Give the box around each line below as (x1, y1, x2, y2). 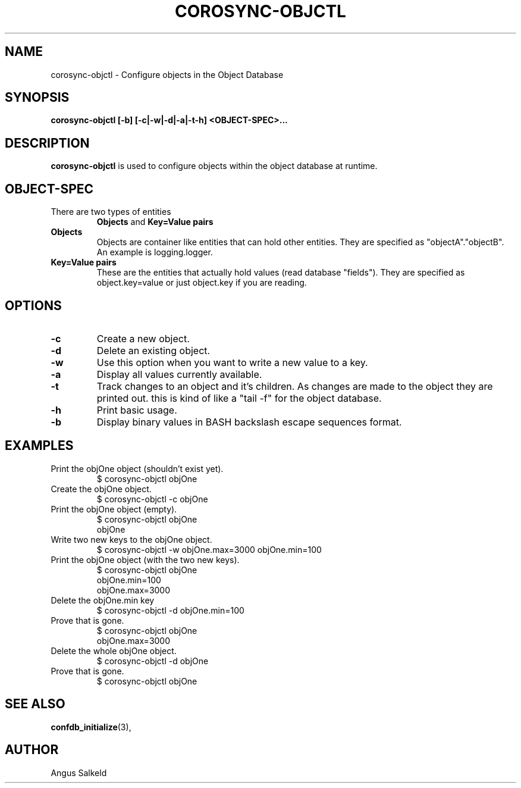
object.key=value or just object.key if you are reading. (96, 277, 307, 288)
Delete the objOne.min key (51, 595, 155, 605)
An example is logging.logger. (96, 247, 213, 258)
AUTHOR (5, 742, 59, 758)
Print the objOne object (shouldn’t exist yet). (51, 463, 224, 474)
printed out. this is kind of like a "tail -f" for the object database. (96, 392, 382, 404)
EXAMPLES (5, 438, 74, 454)
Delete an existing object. (96, 344, 211, 357)
